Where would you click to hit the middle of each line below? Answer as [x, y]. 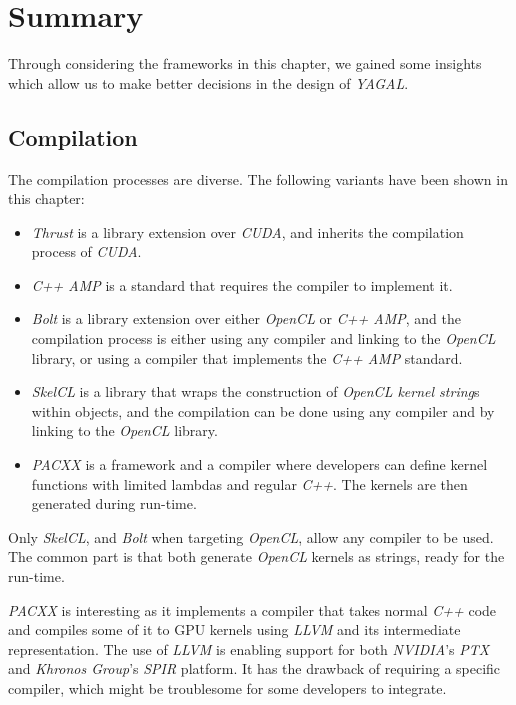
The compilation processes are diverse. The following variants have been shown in [258, 178]
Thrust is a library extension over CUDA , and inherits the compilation [247, 231]
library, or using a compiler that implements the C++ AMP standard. [247, 357]
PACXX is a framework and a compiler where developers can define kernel [259, 464]
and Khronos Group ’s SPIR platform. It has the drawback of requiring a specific [254, 668]
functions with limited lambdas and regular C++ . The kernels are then [249, 483]
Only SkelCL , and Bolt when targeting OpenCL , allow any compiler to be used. [251, 536]
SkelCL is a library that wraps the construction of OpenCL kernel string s [255, 391]
